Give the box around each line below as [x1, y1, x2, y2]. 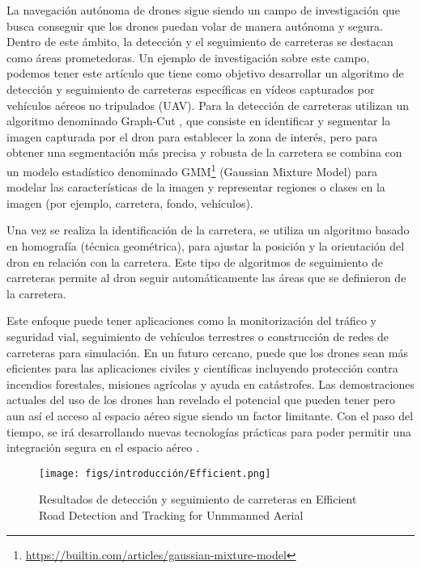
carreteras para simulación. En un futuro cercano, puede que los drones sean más [6, 344, 408, 360]
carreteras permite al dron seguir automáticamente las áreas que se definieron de [6, 269, 406, 286]
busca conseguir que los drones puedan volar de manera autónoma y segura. [6, 17, 383, 34]
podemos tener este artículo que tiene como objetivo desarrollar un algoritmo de [6, 65, 404, 82]
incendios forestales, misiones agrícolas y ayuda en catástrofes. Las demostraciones [6, 375, 415, 392]
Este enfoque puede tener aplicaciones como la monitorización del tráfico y [6, 312, 377, 329]
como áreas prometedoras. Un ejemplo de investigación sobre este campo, [6, 48, 370, 65]
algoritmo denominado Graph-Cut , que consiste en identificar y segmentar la [6, 112, 391, 129]
